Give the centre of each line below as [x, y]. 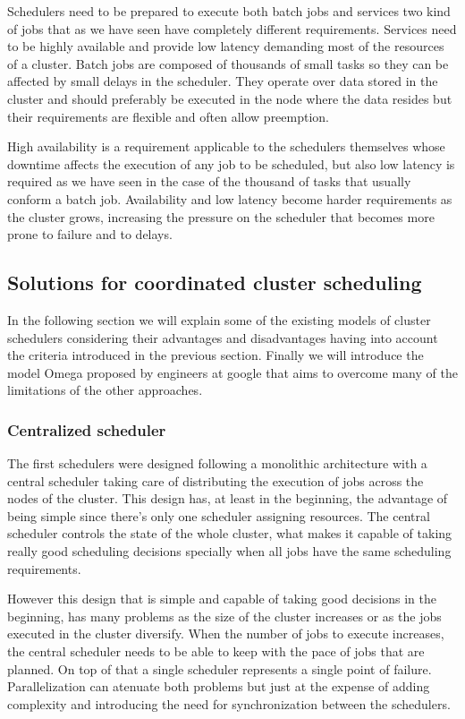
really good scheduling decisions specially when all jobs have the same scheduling [229, 551]
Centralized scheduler [87, 429]
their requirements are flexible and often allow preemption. [169, 116]
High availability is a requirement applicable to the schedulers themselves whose [226, 146]
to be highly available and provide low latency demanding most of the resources [226, 46]
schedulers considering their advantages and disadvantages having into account [223, 337]
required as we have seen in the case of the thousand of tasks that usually [209, 181]
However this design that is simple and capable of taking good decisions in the [222, 599]
